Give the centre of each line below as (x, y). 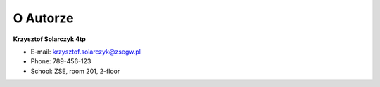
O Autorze (43, 18)
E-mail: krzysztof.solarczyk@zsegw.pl (85, 52)
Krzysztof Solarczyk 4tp (49, 39)
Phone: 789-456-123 (61, 61)
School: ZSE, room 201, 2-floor (75, 71)
